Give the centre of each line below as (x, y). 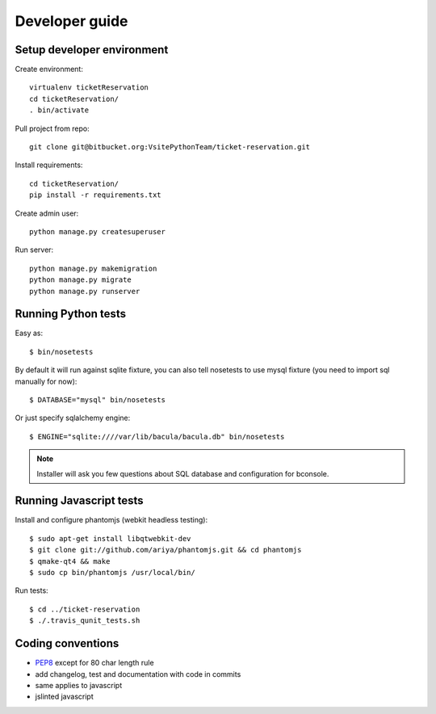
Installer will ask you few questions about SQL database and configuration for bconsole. (183, 473)
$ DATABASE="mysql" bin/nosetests (97, 400)
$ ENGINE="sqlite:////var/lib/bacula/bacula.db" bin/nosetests (157, 437)
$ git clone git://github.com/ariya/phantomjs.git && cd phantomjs (166, 550)
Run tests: (31, 590)
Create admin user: (47, 213)
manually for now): (46, 381)
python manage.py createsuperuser (97, 231)
